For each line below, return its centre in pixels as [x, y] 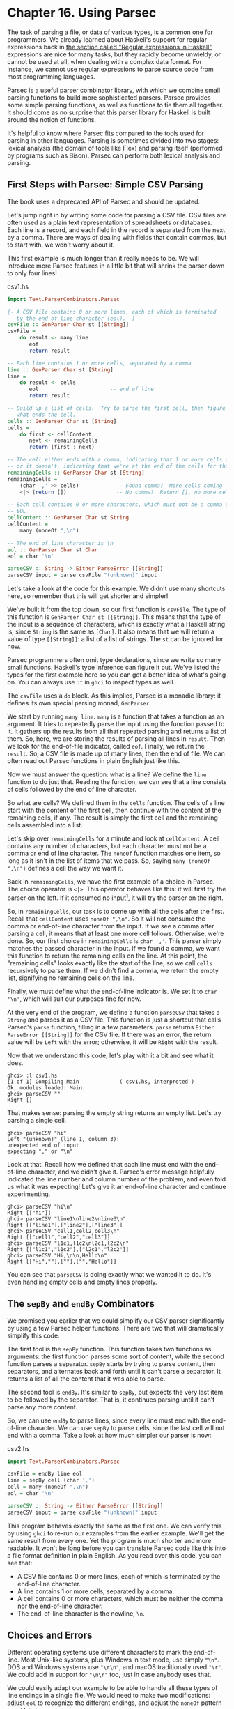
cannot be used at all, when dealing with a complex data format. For [104, 61]
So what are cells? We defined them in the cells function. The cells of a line [116, 803]
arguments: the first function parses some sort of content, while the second [116, 1356]
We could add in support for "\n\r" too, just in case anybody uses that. [109, 1674]
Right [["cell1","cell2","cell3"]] [59, 1237]
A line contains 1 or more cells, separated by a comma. [96, 1591]
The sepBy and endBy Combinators [81, 1304]
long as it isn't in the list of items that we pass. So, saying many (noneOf [109, 861]
